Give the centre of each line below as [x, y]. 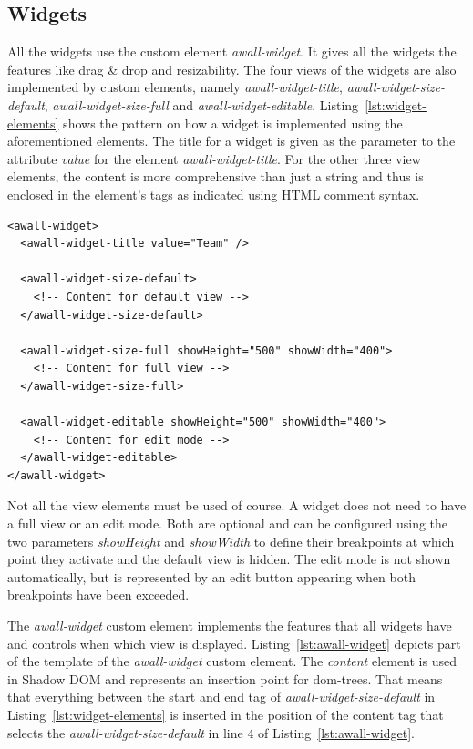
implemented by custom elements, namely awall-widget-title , [175, 87]
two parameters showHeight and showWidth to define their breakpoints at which [231, 541]
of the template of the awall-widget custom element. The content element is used [232, 661]
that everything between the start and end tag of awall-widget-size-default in [221, 697]
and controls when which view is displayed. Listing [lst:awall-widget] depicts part [234, 643]
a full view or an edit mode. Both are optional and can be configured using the [228, 523]
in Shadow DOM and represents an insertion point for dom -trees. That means [225, 678]
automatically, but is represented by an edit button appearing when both [211, 576]
